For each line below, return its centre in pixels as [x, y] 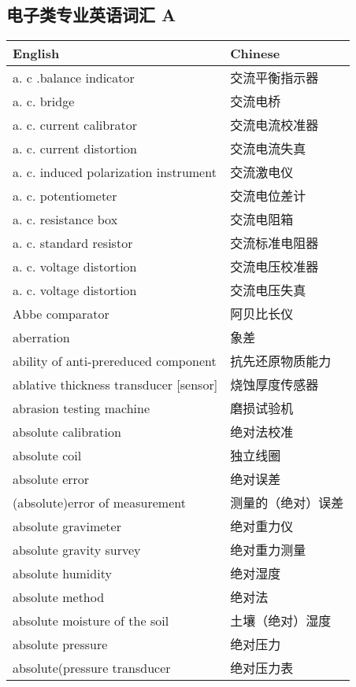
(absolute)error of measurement [99, 502]
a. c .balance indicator [74, 77]
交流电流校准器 [274, 125]
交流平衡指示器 [274, 78]
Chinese [255, 54]
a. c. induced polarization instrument [115, 172]
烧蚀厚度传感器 [274, 385]
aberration [41, 337]
